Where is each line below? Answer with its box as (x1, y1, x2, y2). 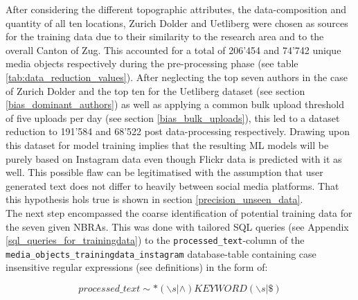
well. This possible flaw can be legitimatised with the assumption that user (6, 165, 323, 179)
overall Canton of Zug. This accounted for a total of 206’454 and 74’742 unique (6, 42, 341, 57)
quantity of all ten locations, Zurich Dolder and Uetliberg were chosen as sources (6, 15, 348, 30)
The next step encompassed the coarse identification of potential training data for (6, 205, 352, 220)
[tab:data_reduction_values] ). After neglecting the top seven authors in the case (6, 69, 348, 84)
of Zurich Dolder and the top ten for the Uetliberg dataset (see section (6, 83, 305, 98)
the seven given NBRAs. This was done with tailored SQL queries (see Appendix (6, 219, 349, 233)
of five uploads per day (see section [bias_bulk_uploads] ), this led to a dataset (6, 110, 340, 125)
